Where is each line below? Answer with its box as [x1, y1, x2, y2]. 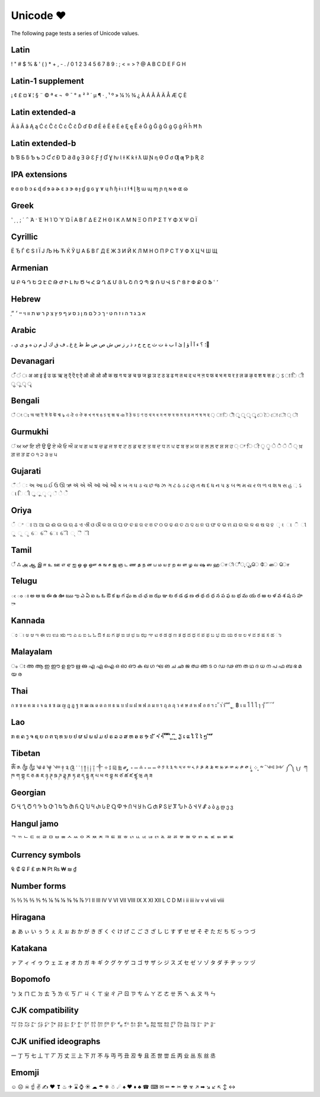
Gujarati [11, 466, 41, 476]
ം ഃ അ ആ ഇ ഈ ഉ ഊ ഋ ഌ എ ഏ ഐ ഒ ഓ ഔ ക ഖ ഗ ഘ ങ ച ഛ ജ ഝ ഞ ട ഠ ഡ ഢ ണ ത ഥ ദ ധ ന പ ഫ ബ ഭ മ [11, 662, 302, 669]
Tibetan [11, 748, 41, 758]
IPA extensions [11, 169, 68, 179]
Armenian [11, 263, 49, 273]
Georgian [11, 788, 46, 798]
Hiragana [11, 912, 46, 922]
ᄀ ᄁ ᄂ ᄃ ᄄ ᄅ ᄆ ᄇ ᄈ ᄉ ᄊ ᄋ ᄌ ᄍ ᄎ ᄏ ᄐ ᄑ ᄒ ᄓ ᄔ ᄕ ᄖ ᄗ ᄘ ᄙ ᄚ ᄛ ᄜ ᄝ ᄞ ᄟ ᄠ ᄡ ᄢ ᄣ [11, 834, 234, 842]
